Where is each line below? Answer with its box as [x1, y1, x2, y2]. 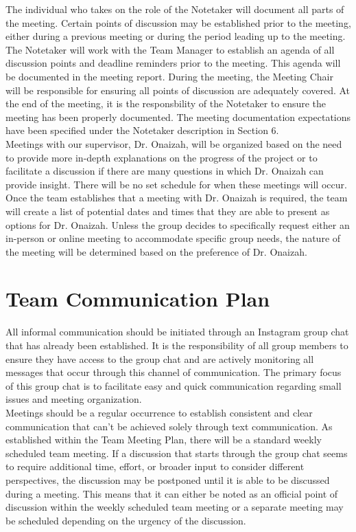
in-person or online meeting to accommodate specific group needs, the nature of [5, 231, 341, 245]
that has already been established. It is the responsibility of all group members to [5, 338, 348, 352]
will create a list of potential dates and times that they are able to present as [5, 203, 330, 218]
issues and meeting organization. [5, 392, 142, 406]
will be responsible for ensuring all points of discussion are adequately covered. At [5, 82, 351, 97]
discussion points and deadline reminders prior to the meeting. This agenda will [5, 56, 341, 70]
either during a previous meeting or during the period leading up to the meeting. [5, 29, 346, 43]
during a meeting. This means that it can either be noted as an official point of [5, 486, 338, 500]
